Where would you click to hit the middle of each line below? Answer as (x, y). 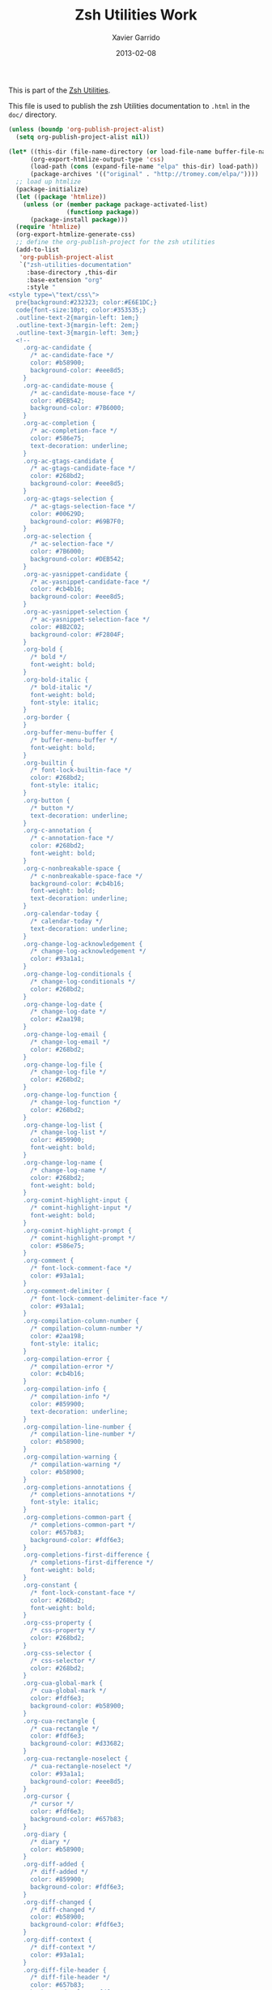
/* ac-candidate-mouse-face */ (83, 393)
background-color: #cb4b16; (77, 883)
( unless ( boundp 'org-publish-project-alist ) (86, 129)
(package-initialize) (52, 190)
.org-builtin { (49, 763)
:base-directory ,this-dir (72, 272)
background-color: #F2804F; (77, 635)
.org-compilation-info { (65, 1389)
